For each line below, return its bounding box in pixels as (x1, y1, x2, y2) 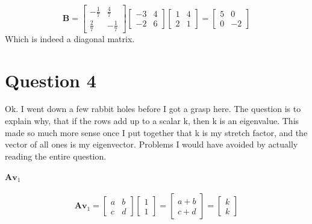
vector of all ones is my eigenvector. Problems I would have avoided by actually (5, 138, 298, 151)
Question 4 (5, 67, 96, 92)
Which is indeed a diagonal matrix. (5, 32, 135, 45)
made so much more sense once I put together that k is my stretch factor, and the (5, 126, 308, 138)
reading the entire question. (5, 149, 107, 162)
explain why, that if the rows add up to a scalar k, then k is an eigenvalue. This (5, 114, 299, 127)
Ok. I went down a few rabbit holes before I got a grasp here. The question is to (5, 102, 301, 115)
